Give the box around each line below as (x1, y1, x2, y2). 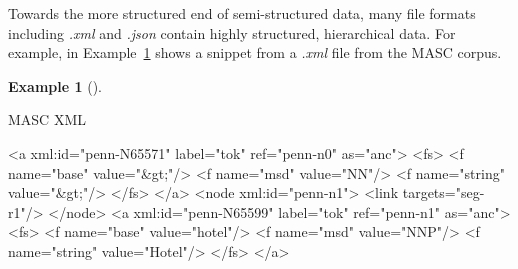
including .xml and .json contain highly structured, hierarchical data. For (8, 22, 456, 43)
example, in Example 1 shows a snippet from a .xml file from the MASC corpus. (8, 42, 502, 63)
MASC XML (8, 109, 86, 130)
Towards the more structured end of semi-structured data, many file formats (8, 3, 476, 23)
